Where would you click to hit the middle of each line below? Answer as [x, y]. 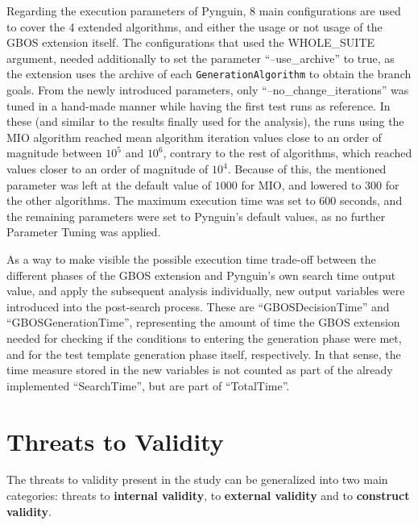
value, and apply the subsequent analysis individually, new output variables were [206, 291]
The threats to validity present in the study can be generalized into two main [197, 479]
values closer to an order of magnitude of [108, 169]
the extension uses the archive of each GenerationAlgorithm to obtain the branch [209, 74]
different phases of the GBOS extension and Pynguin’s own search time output [201, 275]
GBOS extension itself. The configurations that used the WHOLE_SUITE [191, 42]
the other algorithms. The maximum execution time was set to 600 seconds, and [205, 200]
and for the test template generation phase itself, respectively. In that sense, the [204, 354]
